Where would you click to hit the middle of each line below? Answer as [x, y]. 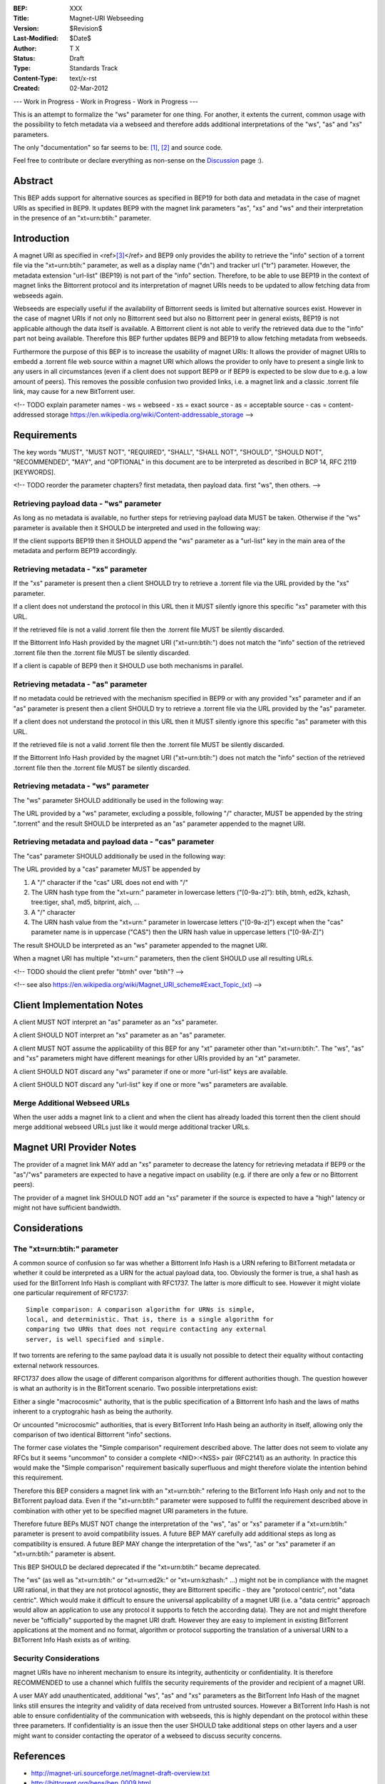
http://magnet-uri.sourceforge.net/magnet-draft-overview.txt [120, 1773]
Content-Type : [35, 78]
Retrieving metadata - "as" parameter [80, 684]
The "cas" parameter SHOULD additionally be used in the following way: [119, 856]
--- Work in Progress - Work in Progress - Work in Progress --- [106, 101]
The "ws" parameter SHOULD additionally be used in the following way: [118, 800]
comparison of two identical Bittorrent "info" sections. [92, 1434]
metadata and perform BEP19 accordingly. [75, 551]
